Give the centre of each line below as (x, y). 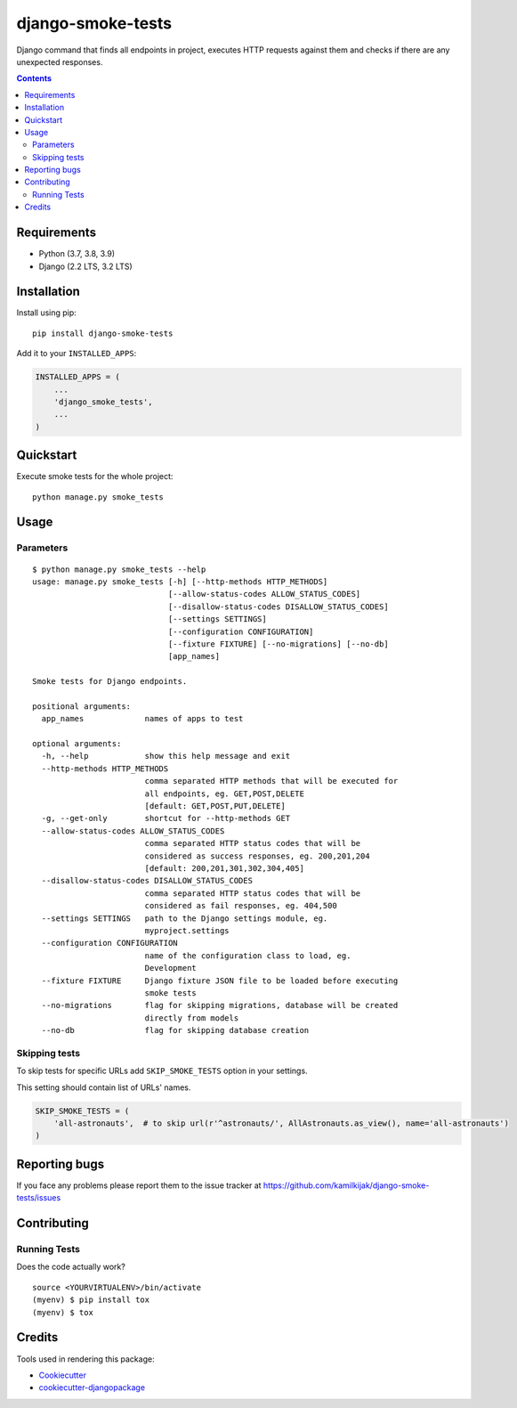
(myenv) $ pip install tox (91, 1300)
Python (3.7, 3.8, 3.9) (77, 254)
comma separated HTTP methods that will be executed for (271, 781)
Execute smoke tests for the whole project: (95, 476)
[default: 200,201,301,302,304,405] (224, 868)
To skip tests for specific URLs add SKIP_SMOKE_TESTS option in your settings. (162, 1071)
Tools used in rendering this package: (85, 1359)
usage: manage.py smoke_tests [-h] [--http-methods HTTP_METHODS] (180, 582)
